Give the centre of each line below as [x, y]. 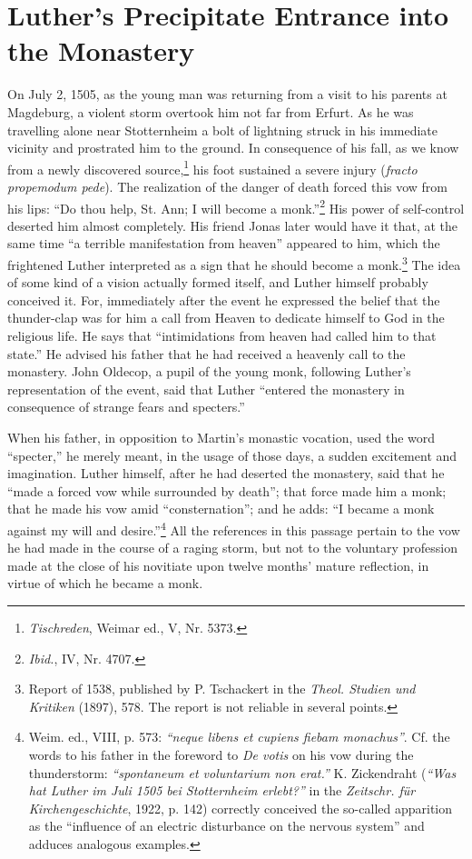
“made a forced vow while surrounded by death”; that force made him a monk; [227, 490]
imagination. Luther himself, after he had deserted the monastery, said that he [226, 473]
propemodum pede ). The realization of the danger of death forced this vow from [228, 186]
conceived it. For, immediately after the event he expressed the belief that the [224, 300]
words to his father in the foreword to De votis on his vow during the [221, 754]
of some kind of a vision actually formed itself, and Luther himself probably [218, 282]
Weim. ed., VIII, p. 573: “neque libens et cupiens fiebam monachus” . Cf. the [239, 737]
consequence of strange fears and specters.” [126, 407]
